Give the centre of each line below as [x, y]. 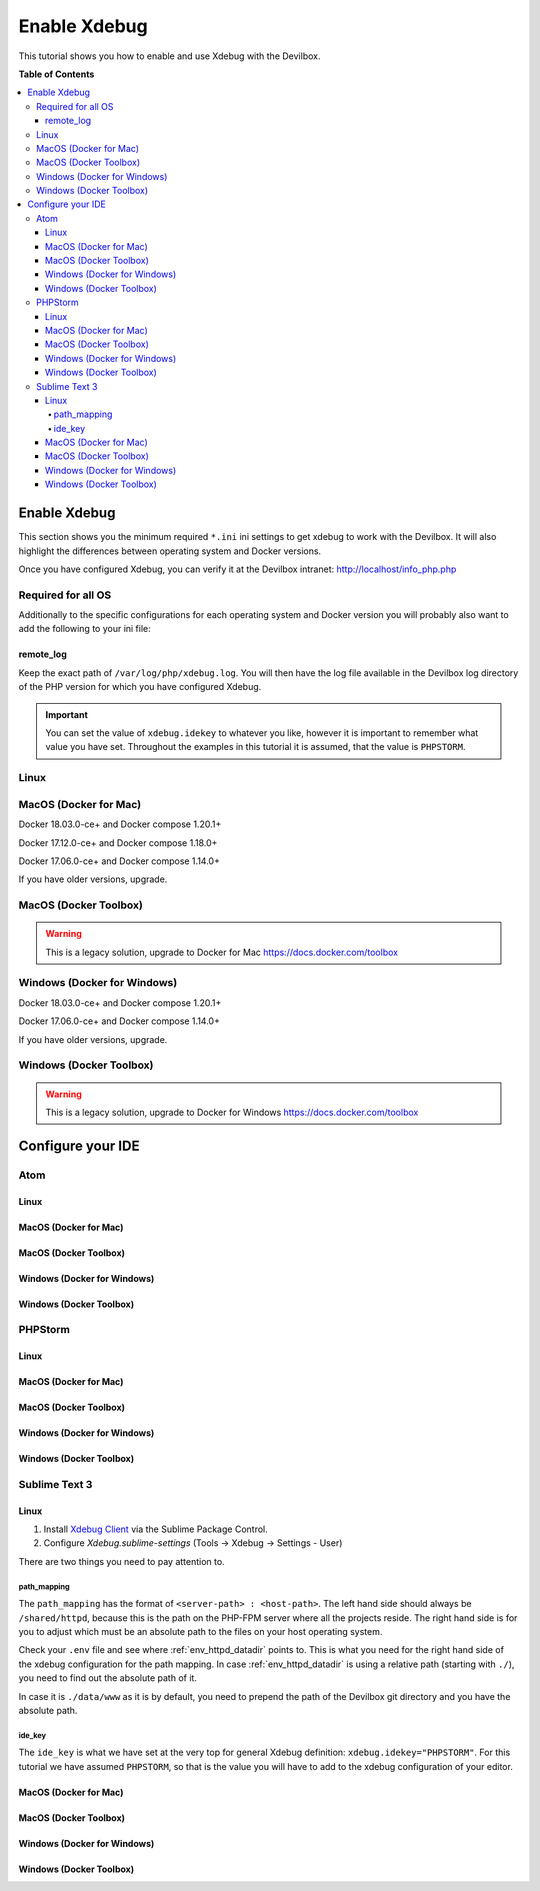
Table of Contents [56, 74]
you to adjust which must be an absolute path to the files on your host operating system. [200, 1631]
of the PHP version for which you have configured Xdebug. [140, 687]
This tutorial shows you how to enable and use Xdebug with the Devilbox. [169, 56]
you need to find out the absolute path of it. [107, 1678]
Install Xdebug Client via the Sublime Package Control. [156, 1529]
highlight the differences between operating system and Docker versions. [170, 551]
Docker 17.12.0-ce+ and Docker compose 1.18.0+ [118, 842]
